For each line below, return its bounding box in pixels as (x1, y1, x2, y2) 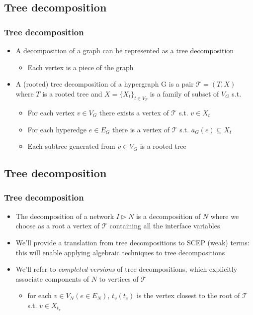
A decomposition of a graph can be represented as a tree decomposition (15, 45, 234, 55)
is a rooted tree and (42, 88, 102, 99)
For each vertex (27, 107, 75, 117)
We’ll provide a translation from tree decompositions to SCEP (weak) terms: (15, 237, 250, 247)
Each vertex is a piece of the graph (27, 62, 134, 72)
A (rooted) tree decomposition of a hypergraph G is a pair (15, 79, 194, 89)
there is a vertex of (112, 124, 170, 134)
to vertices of (99, 273, 139, 284)
